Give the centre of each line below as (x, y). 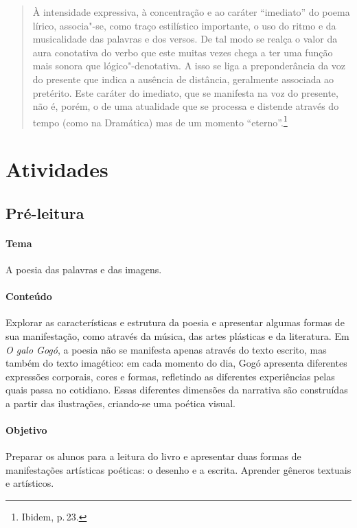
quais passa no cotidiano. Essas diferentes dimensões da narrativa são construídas (177, 390)
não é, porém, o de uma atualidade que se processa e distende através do (186, 106)
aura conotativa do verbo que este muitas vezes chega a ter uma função (183, 52)
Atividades (57, 169)
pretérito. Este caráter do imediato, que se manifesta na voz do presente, (185, 92)
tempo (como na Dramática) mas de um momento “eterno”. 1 (160, 121)
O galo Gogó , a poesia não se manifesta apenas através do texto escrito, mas (166, 349)
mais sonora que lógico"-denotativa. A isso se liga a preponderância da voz (189, 66)
